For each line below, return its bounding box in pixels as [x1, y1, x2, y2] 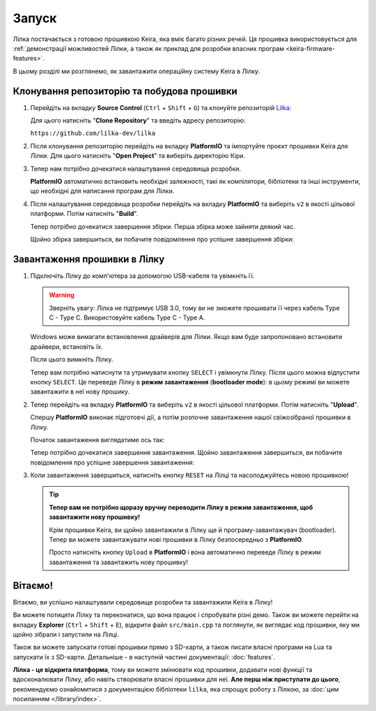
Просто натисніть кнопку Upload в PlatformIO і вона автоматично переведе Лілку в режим [49, 548, 322, 556]
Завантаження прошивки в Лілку [13, 253, 165, 265]
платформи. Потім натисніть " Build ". [30, 210, 139, 218]
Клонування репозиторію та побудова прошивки [13, 85, 238, 97]
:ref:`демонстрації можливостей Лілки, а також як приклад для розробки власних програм [13, 44, 285, 52]
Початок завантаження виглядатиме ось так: [30, 435, 165, 444]
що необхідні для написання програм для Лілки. [30, 187, 175, 195]
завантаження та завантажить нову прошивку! [49, 558, 188, 566]
